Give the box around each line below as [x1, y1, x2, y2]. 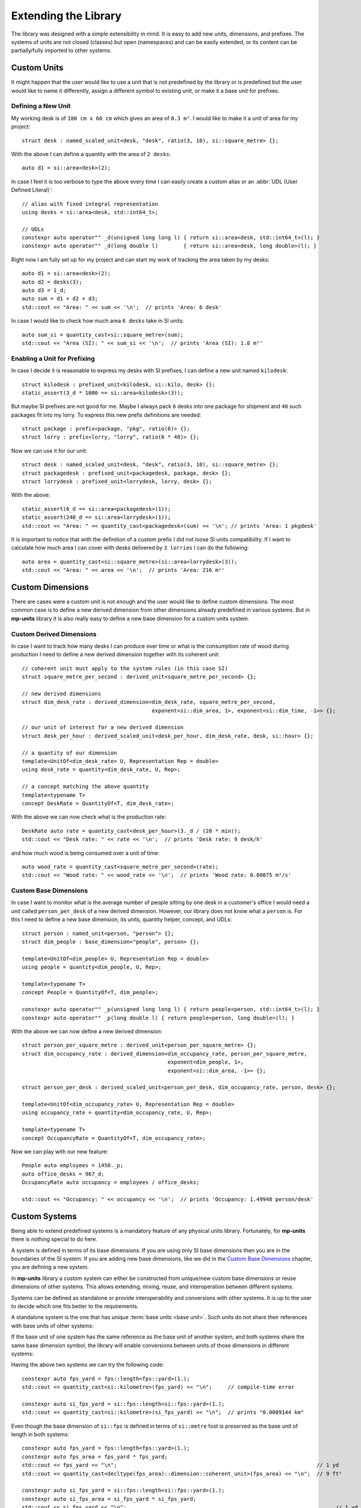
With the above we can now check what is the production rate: [11, 813, 167, 820]
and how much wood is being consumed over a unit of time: [11, 849, 159, 857]
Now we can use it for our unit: [11, 447, 88, 454]
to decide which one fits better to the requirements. [11, 1303, 139, 1310]
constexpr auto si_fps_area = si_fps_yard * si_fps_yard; [22, 1495, 197, 1502]
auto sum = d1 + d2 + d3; [22, 296, 99, 302]
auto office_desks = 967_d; [22, 1170, 105, 1177]
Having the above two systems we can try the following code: [11, 1361, 164, 1369]
